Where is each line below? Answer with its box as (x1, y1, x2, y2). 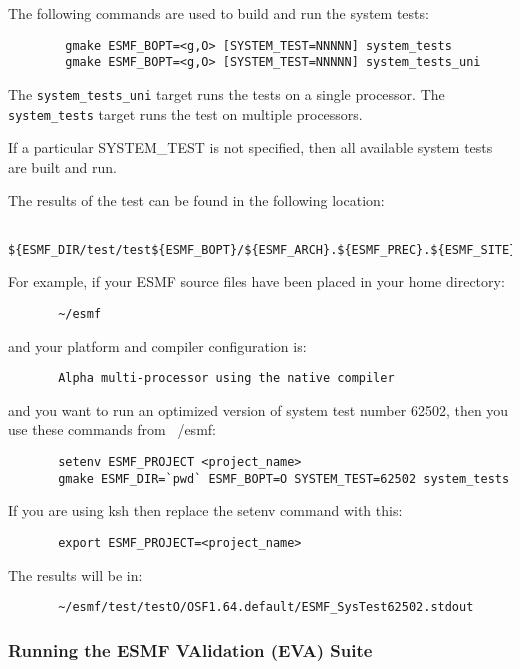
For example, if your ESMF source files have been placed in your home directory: (8, 271, 505, 292)
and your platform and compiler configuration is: (8, 335, 307, 356)
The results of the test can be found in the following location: (8, 190, 385, 211)
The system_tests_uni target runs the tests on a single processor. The (8, 83, 445, 104)
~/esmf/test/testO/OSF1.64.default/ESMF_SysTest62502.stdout (58, 600, 474, 615)
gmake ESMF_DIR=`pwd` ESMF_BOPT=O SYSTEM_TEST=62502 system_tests (58, 471, 510, 486)
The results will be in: (8, 564, 143, 585)
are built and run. (8, 156, 118, 177)
